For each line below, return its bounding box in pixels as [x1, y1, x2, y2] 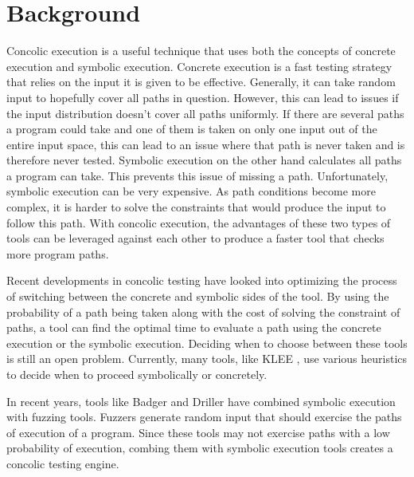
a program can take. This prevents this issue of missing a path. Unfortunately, [6, 167, 389, 183]
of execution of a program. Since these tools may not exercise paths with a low [6, 424, 390, 440]
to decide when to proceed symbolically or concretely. [6, 366, 268, 382]
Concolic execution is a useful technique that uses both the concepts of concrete [6, 42, 396, 59]
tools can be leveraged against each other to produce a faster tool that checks [6, 230, 385, 246]
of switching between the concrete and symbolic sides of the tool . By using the [6, 288, 389, 305]
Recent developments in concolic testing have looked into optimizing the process [6, 272, 397, 289]
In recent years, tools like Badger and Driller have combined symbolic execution [6, 392, 396, 409]
